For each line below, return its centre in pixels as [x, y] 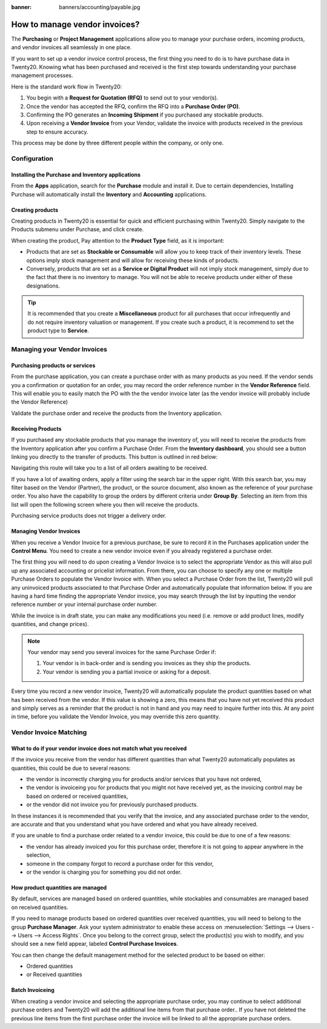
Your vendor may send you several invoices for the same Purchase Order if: [122, 652]
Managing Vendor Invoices [46, 531]
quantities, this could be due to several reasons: [71, 768]
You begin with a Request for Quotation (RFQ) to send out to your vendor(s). [122, 98]
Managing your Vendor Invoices [59, 349]
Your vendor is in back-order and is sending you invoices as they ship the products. [147, 663]
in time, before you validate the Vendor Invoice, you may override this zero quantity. [116, 717]
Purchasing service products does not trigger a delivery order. [89, 516]
